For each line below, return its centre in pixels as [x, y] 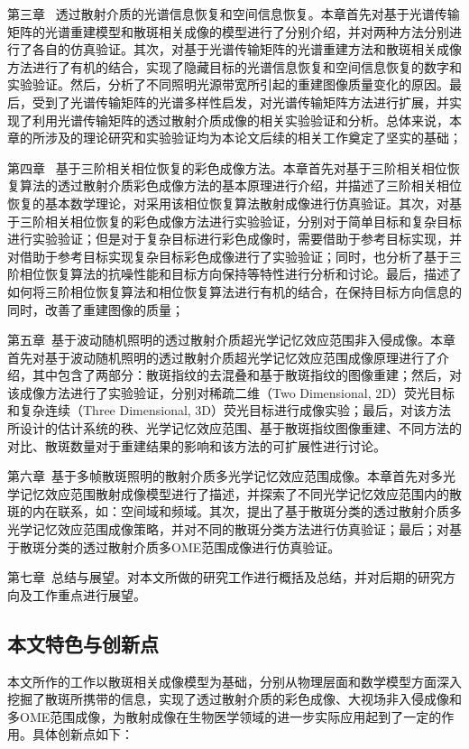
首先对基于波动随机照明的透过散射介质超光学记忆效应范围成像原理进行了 [222, 357]
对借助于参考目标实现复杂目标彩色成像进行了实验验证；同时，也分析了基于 [228, 256]
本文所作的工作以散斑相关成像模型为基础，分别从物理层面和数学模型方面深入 [234, 681]
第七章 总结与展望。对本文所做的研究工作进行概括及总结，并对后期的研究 [225, 577]
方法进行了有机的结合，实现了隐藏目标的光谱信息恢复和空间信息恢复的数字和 [234, 66]
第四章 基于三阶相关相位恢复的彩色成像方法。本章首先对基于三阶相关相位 [227, 167]
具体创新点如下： [83, 734]
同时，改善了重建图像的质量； [96, 309]
